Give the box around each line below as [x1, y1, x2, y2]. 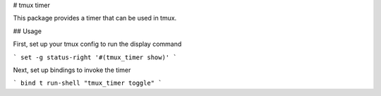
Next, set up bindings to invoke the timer [13, 66, 131, 74]
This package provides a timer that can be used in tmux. [13, 14, 177, 23]
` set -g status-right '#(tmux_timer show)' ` [13, 53, 177, 61]
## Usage [13, 27, 42, 35]
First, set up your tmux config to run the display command [13, 40, 182, 49]
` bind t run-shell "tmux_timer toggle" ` [13, 79, 162, 88]
